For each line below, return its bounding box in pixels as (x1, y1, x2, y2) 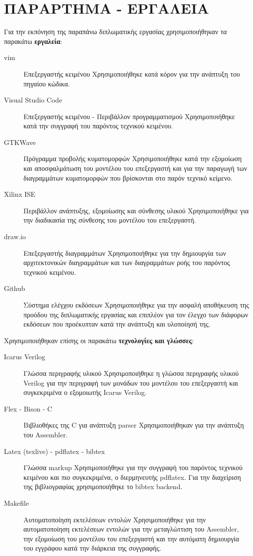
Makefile (4, 497, 29, 508)
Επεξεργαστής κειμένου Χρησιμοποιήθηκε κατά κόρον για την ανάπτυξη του (23, 68, 240, 79)
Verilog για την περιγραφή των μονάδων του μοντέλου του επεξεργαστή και (23, 377, 238, 388)
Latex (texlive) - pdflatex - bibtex (4, 446, 105, 456)
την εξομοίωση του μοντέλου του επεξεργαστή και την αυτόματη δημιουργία (23, 533, 239, 543)
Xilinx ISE (4, 189, 36, 199)
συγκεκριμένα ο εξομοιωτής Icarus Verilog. (23, 387, 147, 397)
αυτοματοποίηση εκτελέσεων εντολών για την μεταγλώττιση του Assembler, (23, 524, 239, 534)
